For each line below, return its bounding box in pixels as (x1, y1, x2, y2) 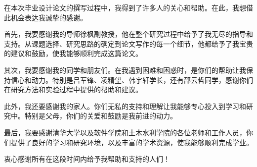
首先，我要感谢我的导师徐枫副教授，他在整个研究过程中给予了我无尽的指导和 (4, 29, 253, 39)
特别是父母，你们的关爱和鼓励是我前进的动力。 (24, 111, 177, 121)
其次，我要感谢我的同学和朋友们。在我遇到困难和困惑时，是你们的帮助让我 (4, 64, 246, 75)
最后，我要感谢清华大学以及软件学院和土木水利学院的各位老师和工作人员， (4, 127, 246, 137)
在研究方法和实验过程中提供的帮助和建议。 (4, 84, 142, 95)
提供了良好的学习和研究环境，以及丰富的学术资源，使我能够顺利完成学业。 (10, 137, 253, 147)
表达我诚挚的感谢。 (24, 12, 87, 22)
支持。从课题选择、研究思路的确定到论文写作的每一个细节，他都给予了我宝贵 (4, 38, 253, 49)
